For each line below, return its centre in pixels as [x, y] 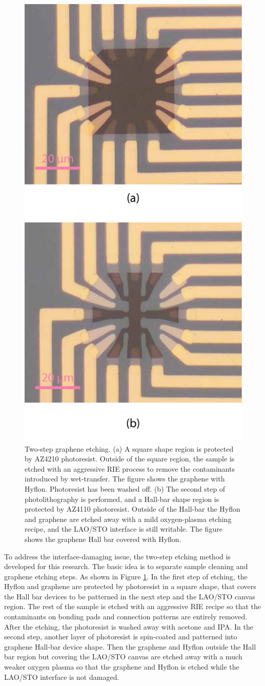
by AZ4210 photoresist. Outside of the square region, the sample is [130, 459]
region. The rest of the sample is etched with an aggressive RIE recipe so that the [133, 606]
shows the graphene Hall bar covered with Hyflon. [103, 539]
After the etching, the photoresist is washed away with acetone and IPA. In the [129, 626]
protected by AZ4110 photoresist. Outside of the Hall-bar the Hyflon [132, 509]
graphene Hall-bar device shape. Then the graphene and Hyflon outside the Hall [130, 646]
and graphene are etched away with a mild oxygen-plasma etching [128, 519]
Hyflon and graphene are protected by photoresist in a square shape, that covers [130, 586]
